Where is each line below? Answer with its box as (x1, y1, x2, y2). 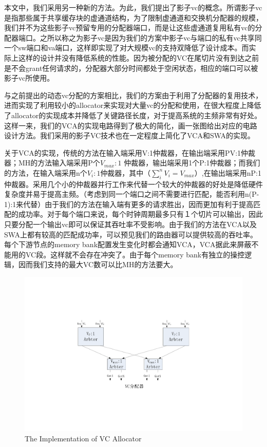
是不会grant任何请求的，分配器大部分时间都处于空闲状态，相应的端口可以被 (4, 62, 258, 73)
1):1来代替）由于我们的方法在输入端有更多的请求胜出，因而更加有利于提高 (4, 198, 254, 209)
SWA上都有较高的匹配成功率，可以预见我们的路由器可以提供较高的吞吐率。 (4, 229, 258, 239)
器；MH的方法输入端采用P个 (4, 157, 100, 168)
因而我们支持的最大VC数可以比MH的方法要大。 (18, 259, 178, 270)
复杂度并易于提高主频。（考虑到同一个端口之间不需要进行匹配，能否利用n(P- (4, 189, 259, 199)
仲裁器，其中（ (100, 167, 151, 178)
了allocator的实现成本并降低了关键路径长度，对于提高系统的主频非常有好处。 (4, 109, 262, 120)
